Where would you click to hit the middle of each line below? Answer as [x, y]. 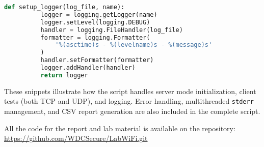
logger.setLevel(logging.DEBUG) [95, 22]
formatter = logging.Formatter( [95, 37]
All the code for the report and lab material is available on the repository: [120, 128]
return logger [64, 75]
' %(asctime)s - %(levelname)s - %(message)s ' [134, 45]
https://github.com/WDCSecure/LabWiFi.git [76, 138]
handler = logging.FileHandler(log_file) [112, 30]
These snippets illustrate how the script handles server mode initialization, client [130, 91]
